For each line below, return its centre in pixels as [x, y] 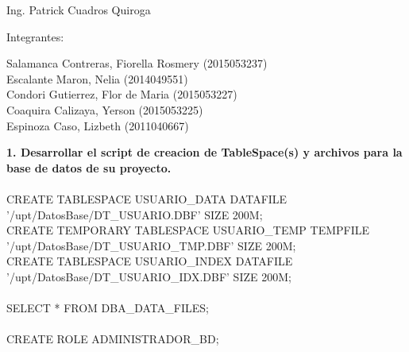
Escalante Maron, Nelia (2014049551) [97, 78]
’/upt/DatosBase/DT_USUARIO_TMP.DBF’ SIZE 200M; [151, 245]
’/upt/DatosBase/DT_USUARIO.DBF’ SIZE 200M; [135, 214]
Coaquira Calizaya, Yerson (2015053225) [105, 109]
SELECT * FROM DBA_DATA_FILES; [108, 308]
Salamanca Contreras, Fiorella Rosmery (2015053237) [137, 63]
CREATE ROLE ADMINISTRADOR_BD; [113, 339]
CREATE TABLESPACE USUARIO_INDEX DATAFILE [150, 261]
